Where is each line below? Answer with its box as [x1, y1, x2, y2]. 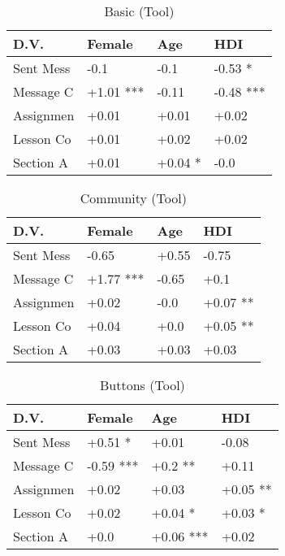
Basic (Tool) [104, 2, 175, 20]
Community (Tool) [80, 189, 187, 207]
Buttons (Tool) [100, 376, 185, 394]
